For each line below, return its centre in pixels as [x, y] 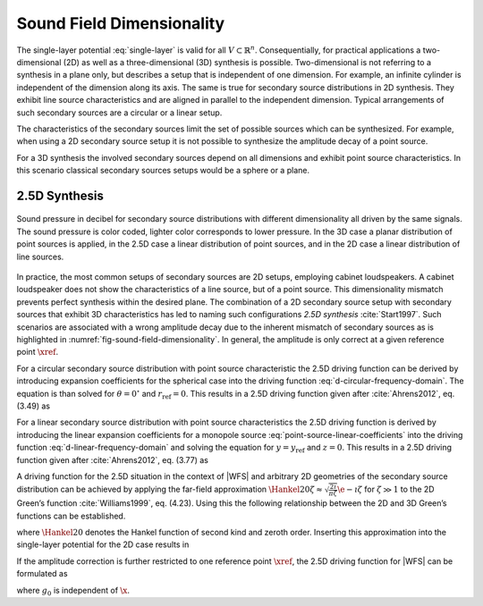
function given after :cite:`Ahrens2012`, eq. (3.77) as [113, 459]
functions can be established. [71, 516]
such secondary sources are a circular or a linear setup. [119, 113]
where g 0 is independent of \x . [73, 591]
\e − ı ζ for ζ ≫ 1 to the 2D [386, 489]
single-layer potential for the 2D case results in [103, 544]
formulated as [42, 574]
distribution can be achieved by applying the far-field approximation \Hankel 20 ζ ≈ [170, 489]
